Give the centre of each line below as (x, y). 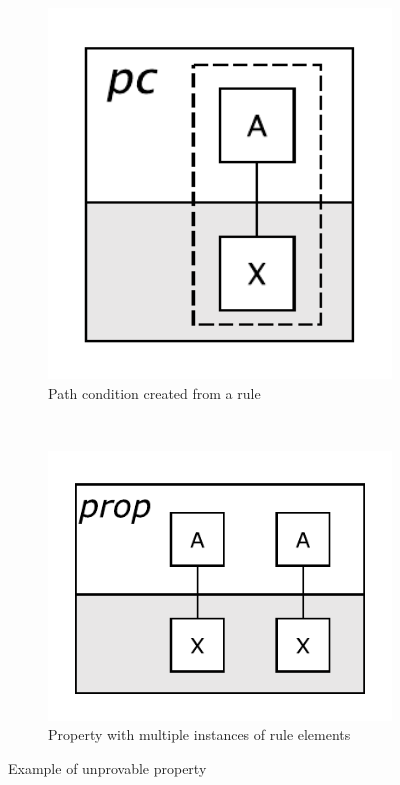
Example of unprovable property (107, 767)
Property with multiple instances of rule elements (199, 734)
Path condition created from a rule (154, 392)
